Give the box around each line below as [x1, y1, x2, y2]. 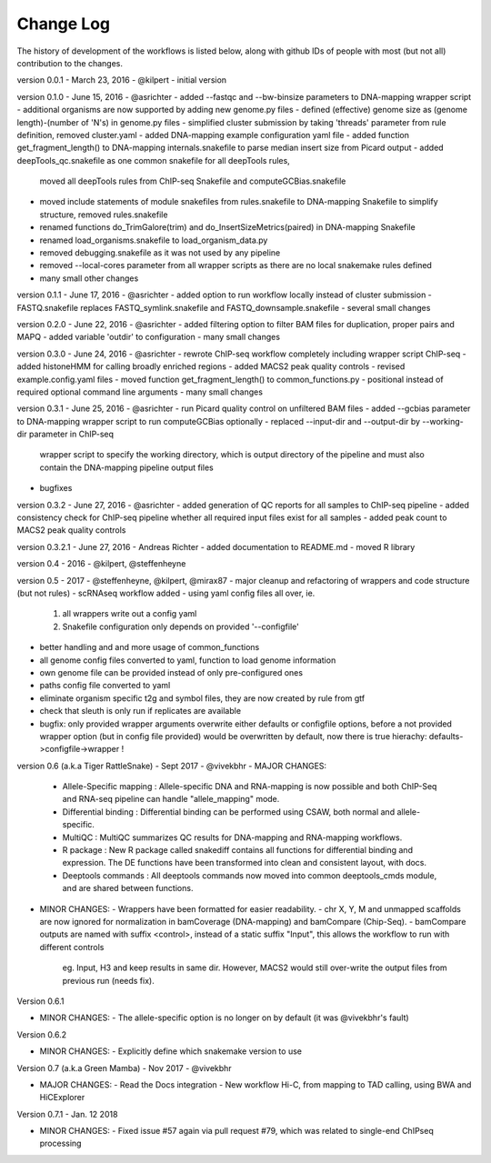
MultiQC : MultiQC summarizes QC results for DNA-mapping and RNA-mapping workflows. [62, 832, 403, 843]
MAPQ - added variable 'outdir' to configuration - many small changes [16, 332, 281, 343]
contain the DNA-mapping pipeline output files [39, 462, 214, 473]
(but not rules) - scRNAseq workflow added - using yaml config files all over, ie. [16, 587, 316, 598]
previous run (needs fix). [62, 975, 155, 986]
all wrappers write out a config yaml [62, 608, 197, 619]
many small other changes [39, 273, 139, 284]
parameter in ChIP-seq [28, 428, 114, 440]
